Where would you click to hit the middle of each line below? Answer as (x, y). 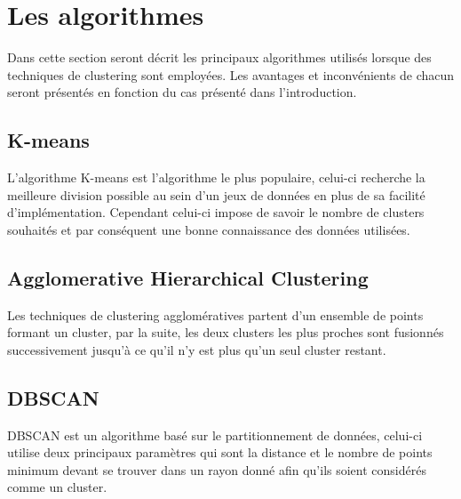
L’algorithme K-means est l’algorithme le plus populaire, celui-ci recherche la (216, 177)
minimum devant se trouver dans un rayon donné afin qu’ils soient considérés (217, 469)
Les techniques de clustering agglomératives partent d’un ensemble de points (215, 314)
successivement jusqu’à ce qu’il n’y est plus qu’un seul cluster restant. (197, 349)
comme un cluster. (57, 487)
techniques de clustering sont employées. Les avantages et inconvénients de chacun (231, 74)
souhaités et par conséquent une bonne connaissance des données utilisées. (209, 229)
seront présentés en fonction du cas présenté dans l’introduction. (182, 92)
